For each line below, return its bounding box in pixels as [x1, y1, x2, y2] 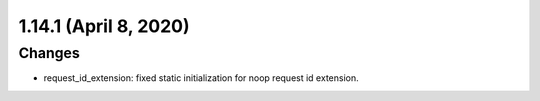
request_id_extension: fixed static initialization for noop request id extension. [43, 72, 359, 84]
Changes [18, 44, 80, 62]
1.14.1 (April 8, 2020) [18, 15, 190, 37]
